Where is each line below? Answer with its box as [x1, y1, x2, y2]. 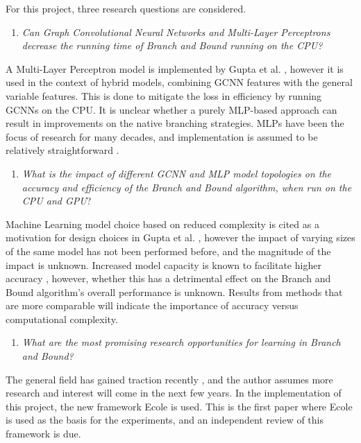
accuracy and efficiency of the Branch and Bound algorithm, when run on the [22, 180, 352, 194]
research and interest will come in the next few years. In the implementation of [6, 385, 342, 400]
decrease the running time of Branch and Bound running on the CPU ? [22, 38, 323, 53]
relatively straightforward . [6, 143, 119, 157]
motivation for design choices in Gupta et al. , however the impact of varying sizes [6, 230, 355, 245]
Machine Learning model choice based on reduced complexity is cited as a [6, 216, 319, 231]
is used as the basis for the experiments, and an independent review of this [6, 412, 324, 427]
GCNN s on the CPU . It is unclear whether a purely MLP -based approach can [6, 102, 337, 116]
